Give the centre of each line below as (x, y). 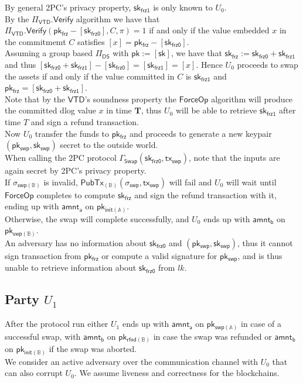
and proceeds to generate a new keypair (200, 133)
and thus (21, 64)
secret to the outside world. (109, 145)
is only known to (183, 7)
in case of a (261, 324)
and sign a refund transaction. (85, 121)
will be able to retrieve (216, 110)
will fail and (190, 182)
